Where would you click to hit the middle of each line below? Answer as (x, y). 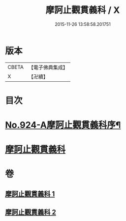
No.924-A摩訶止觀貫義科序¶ (63, 125)
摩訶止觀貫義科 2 (31, 212)
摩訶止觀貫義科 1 (30, 194)
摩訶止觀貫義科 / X (83, 10)
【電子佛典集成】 (48, 67)
